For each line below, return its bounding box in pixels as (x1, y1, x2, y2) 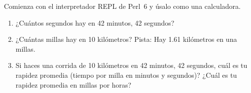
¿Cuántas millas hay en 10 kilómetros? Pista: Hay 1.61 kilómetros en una (15, 34, 237, 44)
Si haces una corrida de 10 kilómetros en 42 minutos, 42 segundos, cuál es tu (15, 60, 248, 70)
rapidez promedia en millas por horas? (15, 79, 132, 90)
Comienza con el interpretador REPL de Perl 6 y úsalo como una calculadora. (4, 1, 241, 11)
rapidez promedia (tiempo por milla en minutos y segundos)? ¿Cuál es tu (15, 69, 237, 80)
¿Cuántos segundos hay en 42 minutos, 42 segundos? (15, 17, 175, 28)
